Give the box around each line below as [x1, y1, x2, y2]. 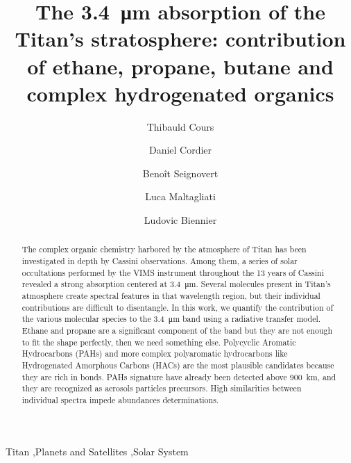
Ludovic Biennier [144, 213, 217, 227]
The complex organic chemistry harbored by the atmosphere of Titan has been [22, 243, 307, 255]
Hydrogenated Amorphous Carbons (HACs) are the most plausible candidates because [22, 359, 334, 371]
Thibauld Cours [146, 119, 214, 133]
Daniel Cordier [148, 143, 212, 157]
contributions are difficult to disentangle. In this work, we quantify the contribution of [22, 301, 334, 313]
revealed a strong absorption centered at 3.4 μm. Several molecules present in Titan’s [22, 278, 331, 290]
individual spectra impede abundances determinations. [22, 393, 219, 405]
